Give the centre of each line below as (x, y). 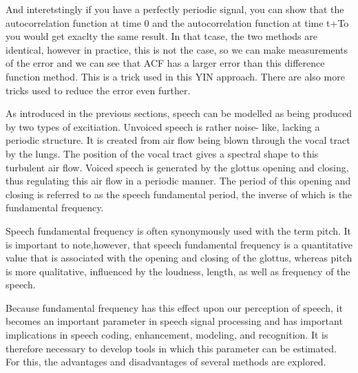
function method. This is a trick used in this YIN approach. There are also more (175, 76)
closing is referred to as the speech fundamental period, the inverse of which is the (179, 194)
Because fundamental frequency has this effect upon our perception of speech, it (174, 307)
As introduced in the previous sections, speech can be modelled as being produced (179, 113)
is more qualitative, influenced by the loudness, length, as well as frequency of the (178, 271)
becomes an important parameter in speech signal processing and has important (174, 321)
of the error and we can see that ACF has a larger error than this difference (165, 63)
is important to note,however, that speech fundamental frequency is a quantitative (179, 244)
